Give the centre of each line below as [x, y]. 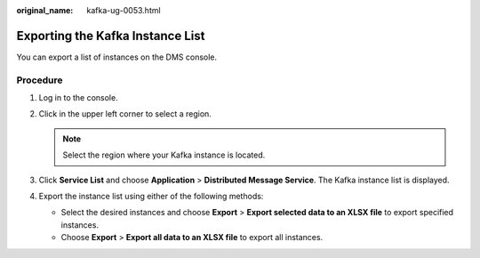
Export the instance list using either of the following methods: [151, 196]
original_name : [45, 10]
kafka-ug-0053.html [124, 10]
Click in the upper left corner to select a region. [125, 114]
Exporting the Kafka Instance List [111, 36]
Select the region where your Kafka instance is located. [164, 155]
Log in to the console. [79, 98]
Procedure [40, 80]
